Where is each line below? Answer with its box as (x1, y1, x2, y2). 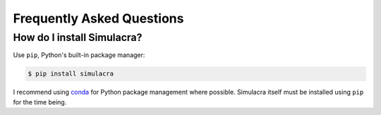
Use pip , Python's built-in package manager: (13, 51, 145, 59)
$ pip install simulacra (28, 70, 114, 78)
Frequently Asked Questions (13, 11, 184, 26)
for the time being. (13, 97, 67, 106)
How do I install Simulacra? (13, 31, 143, 44)
